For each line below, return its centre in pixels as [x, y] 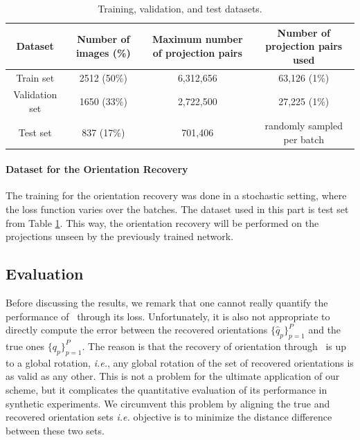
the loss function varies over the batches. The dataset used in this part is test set [177, 209]
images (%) [103, 52]
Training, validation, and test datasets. [180, 8]
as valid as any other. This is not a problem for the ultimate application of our [173, 376]
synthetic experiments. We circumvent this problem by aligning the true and [168, 403]
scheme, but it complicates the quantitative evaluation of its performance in [166, 389]
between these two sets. [55, 430]
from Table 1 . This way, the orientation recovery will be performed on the [162, 222]
